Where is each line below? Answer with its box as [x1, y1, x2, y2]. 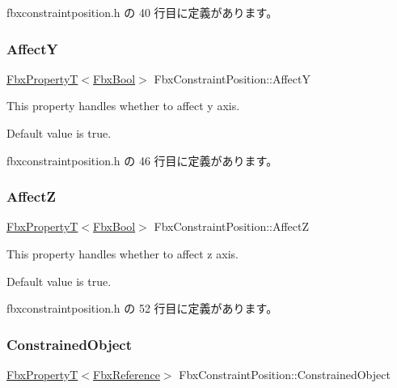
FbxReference [93, 366, 160, 382]
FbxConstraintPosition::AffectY [154, 70, 310, 87]
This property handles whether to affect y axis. [6, 97, 240, 114]
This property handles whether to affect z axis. [6, 245, 239, 262]
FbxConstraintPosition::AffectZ [154, 218, 310, 235]
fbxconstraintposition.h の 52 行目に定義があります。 [6, 300, 278, 317]
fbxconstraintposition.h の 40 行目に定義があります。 [6, 4, 278, 20]
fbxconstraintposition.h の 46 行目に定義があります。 [6, 151, 278, 168]
